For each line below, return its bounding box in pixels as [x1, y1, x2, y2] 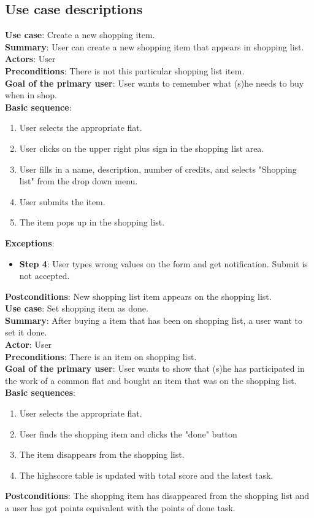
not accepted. [19, 269, 70, 282]
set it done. [5, 326, 47, 339]
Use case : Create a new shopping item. [5, 28, 155, 41]
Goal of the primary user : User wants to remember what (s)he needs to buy [5, 76, 304, 89]
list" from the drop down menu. [19, 175, 138, 187]
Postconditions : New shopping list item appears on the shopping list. [5, 289, 272, 302]
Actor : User [5, 338, 52, 351]
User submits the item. [19, 195, 105, 208]
